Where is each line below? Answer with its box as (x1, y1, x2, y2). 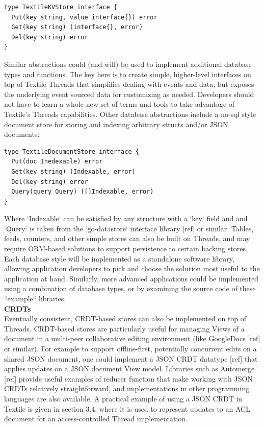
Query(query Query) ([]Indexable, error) (11, 188, 154, 196)
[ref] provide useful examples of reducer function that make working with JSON (4, 373, 253, 384)
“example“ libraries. (4, 293, 66, 304)
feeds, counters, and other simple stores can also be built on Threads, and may (4, 233, 250, 244)
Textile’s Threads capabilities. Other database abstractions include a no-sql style (4, 108, 256, 119)
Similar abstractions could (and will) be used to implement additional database (4, 58, 252, 69)
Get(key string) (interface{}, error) (11, 23, 143, 31)
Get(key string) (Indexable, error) (11, 168, 136, 175)
